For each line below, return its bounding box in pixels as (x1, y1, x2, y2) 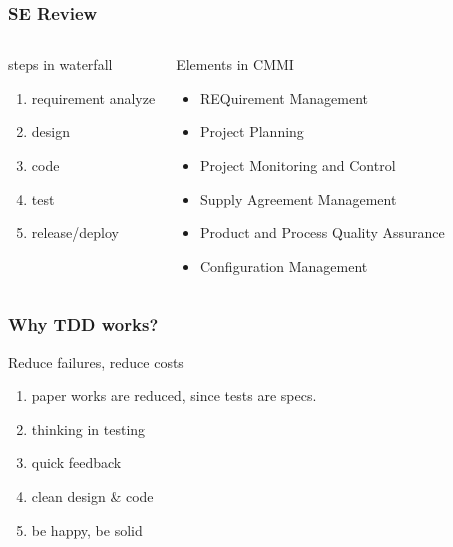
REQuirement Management (199, 87, 368, 108)
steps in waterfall (8, 54, 113, 75)
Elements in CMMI (176, 54, 294, 75)
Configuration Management (199, 255, 368, 276)
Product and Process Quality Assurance (199, 222, 445, 243)
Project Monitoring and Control (199, 155, 396, 175)
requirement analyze (31, 87, 156, 108)
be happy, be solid (31, 519, 143, 540)
